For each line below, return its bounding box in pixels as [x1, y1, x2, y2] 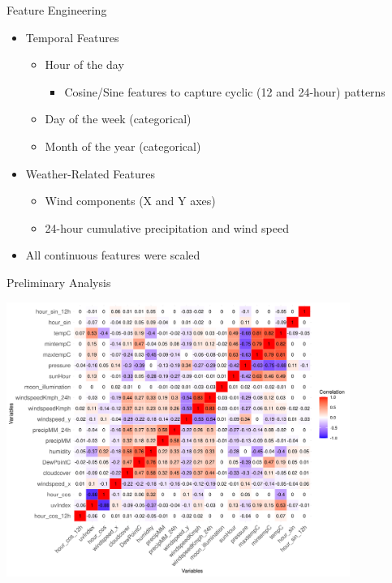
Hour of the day [45, 56, 124, 73]
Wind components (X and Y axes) [45, 192, 216, 209]
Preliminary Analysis [6, 273, 111, 290]
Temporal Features [25, 28, 119, 45]
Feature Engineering [6, 2, 107, 18]
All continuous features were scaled [25, 246, 200, 264]
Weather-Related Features [25, 165, 156, 182]
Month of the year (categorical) [45, 137, 201, 154]
